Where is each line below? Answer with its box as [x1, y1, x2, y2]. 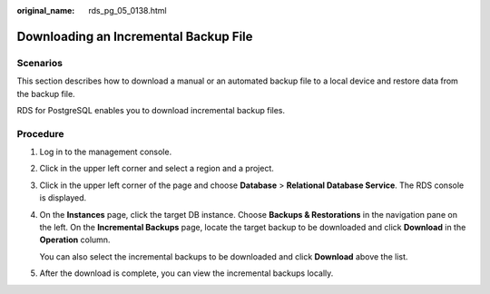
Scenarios [16, 56, 64, 69]
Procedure [16, 127, 64, 140]
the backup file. [16, 88, 76, 99]
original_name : [16, 5, 75, 15]
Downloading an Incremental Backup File [16, 28, 253, 44]
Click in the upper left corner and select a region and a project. [39, 163, 274, 174]
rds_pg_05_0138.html [88, 5, 167, 15]
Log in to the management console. [39, 146, 172, 158]
